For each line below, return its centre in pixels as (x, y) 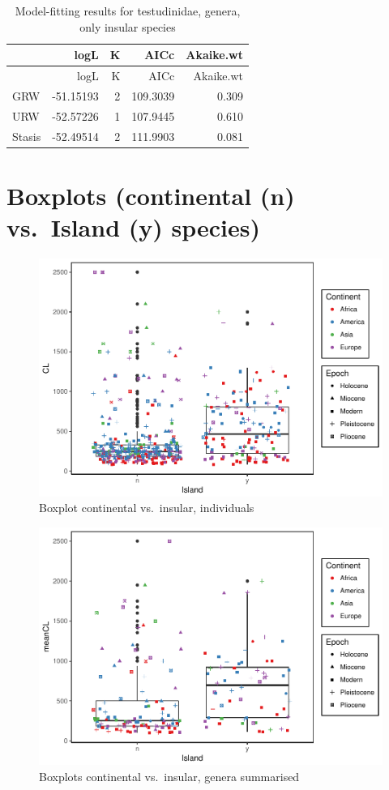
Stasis (27, 136)
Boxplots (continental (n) (151, 195)
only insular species (128, 26)
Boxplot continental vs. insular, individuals (147, 508)
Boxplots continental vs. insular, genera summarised (169, 776)
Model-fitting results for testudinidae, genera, (128, 11)
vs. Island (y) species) (133, 227)
